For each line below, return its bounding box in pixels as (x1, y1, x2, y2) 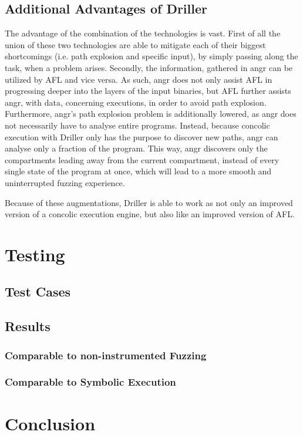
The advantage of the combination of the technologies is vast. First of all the (5, 27, 281, 39)
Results (5, 317, 51, 335)
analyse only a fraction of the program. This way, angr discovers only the (5, 142, 268, 154)
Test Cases (5, 282, 71, 301)
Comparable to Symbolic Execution (5, 375, 176, 389)
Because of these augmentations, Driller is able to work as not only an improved (5, 196, 293, 208)
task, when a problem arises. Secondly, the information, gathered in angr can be (5, 61, 293, 73)
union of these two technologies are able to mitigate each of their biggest (5, 38, 266, 50)
